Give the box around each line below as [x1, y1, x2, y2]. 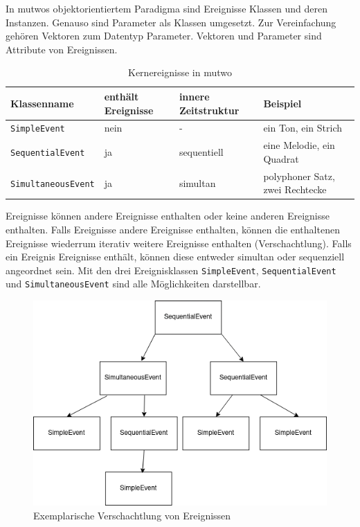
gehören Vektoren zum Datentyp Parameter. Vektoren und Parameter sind [6, 28, 322, 43]
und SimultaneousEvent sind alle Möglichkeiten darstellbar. [6, 276, 261, 291]
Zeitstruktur [179, 102, 240, 117]
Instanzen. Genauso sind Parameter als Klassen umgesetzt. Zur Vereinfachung [6, 15, 336, 29]
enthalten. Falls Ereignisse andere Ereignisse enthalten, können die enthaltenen [6, 222, 340, 237]
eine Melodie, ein [263, 138, 335, 152]
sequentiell [179, 145, 224, 159]
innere [179, 89, 210, 103]
